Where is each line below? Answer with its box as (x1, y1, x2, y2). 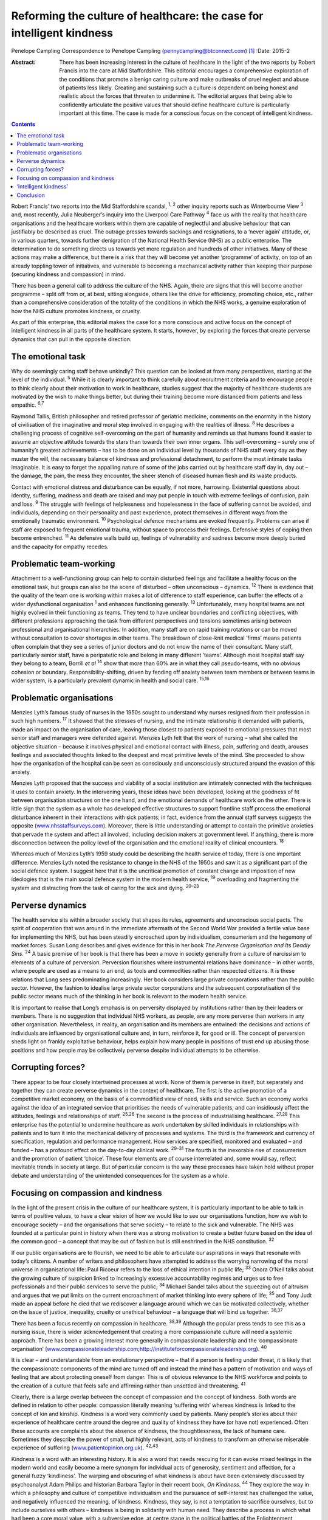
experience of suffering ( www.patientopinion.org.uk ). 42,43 (11, 1443, 159, 1451)
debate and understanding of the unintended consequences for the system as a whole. (11, 1172, 230, 1179)
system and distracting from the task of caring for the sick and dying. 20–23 (11, 883, 200, 891)
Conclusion (16, 192, 46, 199)
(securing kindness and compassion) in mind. (11, 271, 126, 278)
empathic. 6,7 (11, 400, 44, 409)
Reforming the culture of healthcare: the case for (11, 9, 264, 22)
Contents (11, 120, 36, 128)
